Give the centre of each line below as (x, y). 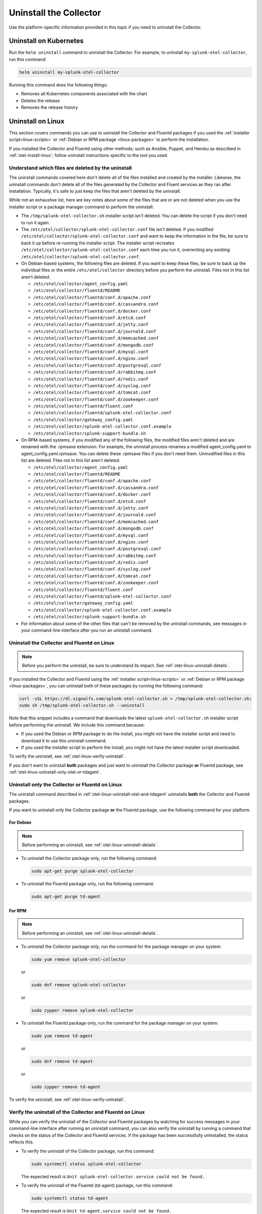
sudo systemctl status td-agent (70, 1198)
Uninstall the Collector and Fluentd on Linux (62, 642)
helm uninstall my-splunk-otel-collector (69, 72)
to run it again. (36, 222)
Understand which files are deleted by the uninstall (70, 168)
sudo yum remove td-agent (62, 1036)
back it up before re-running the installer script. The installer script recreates (98, 243)
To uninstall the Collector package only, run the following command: (89, 858)
